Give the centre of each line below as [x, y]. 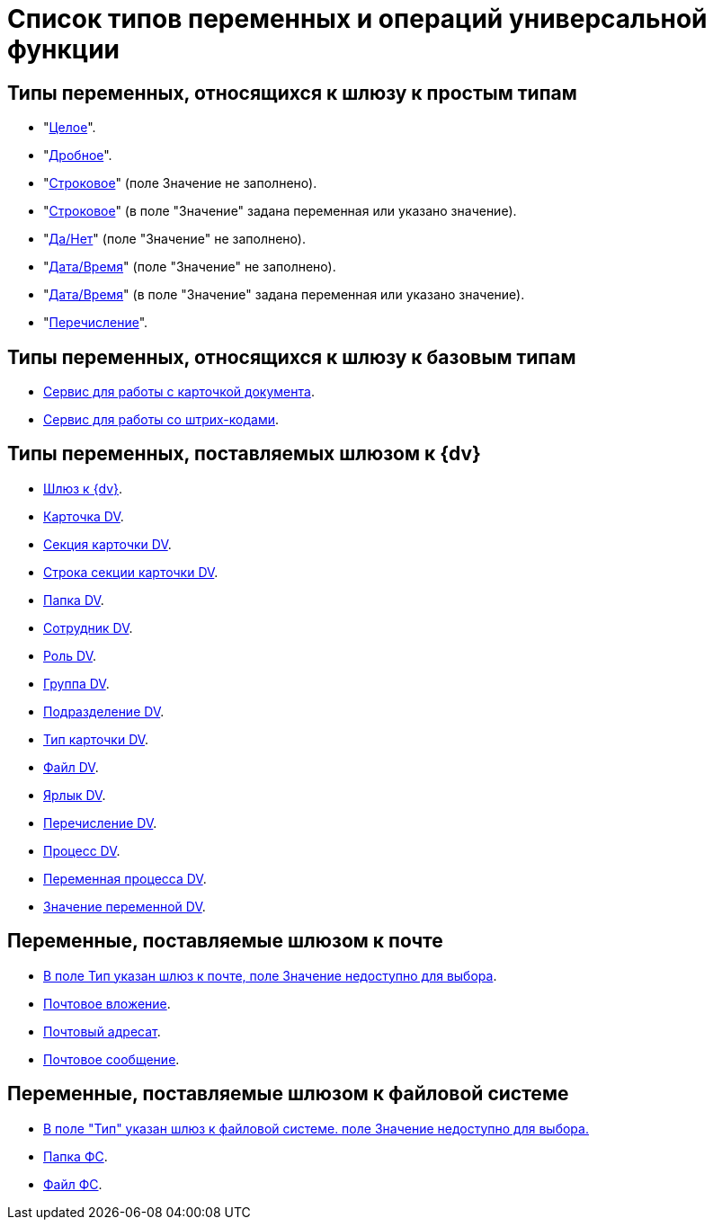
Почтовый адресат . [102, 1031]
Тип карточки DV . [96, 739]
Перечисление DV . [100, 822]
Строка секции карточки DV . [131, 572]
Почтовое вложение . [107, 1003]
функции [64, 49]
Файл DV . [71, 767]
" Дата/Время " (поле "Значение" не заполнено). [190, 267]
